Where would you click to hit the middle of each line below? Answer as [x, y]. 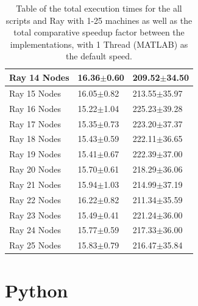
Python [37, 290]
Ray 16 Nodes [35, 108]
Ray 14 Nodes [39, 77]
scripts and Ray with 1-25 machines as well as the [99, 20]
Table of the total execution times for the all [99, 8]
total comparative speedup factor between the [99, 32]
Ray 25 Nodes [35, 245]
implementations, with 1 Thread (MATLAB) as [99, 44]
